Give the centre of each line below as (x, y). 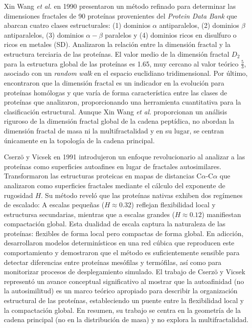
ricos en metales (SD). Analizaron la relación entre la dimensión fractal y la (117, 44)
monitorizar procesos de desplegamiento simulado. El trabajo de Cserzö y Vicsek (125, 272)
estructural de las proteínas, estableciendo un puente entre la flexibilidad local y (124, 300)
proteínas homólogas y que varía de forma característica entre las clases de (116, 92)
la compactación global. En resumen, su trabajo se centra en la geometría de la (122, 310)
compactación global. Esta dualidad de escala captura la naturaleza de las (115, 224)
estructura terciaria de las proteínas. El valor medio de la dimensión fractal (117, 54)
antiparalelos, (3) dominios (44, 34)
